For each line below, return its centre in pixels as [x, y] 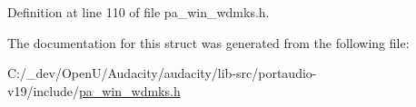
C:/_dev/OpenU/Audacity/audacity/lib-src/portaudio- [162, 73]
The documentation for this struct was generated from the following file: [208, 42]
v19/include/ [43, 90]
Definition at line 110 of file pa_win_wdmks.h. [139, 12]
